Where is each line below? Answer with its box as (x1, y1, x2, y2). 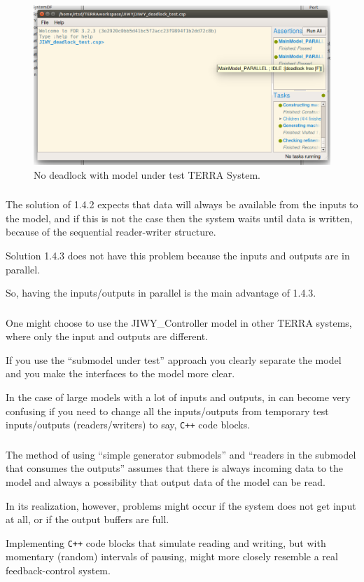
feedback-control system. (6, 563, 111, 577)
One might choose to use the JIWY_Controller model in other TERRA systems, (6, 315, 352, 330)
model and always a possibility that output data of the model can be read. (6, 474, 325, 489)
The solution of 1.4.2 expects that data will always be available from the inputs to (6, 197, 358, 212)
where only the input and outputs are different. (6, 329, 209, 344)
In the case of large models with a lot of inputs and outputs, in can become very (6, 390, 351, 405)
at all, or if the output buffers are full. (6, 512, 169, 527)
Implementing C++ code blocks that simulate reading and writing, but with (6, 535, 326, 550)
